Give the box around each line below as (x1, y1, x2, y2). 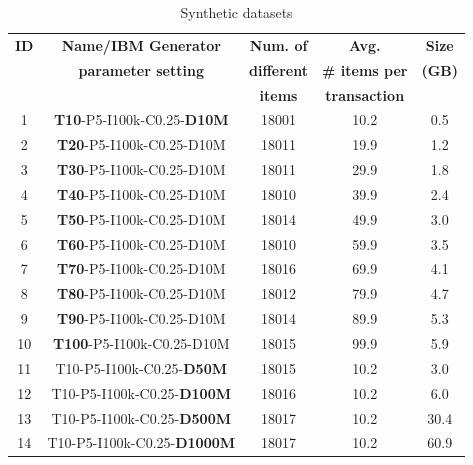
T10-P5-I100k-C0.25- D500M (51, 407, 232, 428)
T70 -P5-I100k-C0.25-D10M (57, 258, 226, 279)
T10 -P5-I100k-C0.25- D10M (53, 109, 229, 130)
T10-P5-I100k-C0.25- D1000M (47, 432, 236, 453)
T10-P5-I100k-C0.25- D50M (55, 357, 227, 378)
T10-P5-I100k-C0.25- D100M (51, 382, 232, 403)
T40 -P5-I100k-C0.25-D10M (57, 183, 226, 204)
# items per (322, 59, 408, 80)
